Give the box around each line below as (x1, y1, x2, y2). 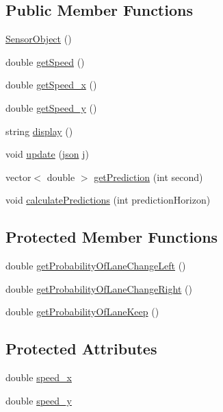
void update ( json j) (5, 147, 89, 161)
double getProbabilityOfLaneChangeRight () (5, 281, 192, 295)
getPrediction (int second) (94, 169, 203, 184)
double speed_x (5, 370, 72, 385)
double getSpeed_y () (5, 100, 97, 114)
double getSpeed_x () (5, 77, 97, 92)
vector (5, 169, 31, 184)
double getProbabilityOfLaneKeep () (5, 304, 159, 319)
